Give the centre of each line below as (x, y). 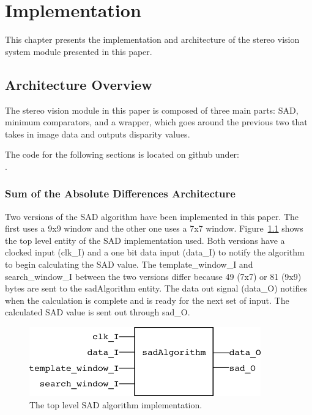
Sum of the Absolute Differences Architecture (120, 193)
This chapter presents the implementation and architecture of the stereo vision (152, 39)
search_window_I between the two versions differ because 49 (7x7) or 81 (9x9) (153, 276)
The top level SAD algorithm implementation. (116, 404)
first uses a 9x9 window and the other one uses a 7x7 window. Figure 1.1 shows (154, 228)
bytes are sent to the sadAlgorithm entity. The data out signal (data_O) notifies (156, 288)
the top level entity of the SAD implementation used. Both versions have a (145, 240)
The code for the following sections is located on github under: (122, 154)
